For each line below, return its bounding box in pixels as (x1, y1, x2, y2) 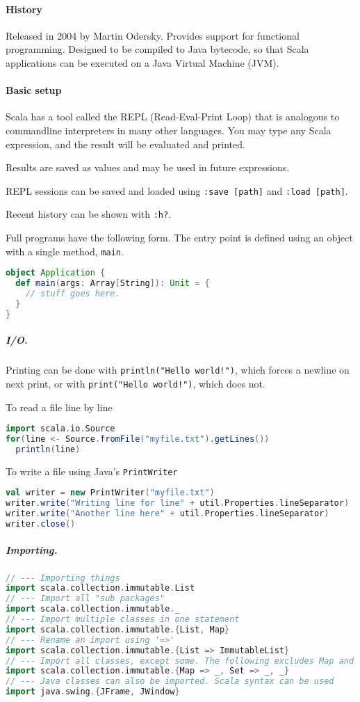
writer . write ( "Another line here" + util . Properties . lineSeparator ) (6, 509, 329, 519)
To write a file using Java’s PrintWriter (6, 463, 178, 478)
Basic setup (6, 83, 62, 97)
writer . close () (6, 519, 76, 529)
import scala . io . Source (6, 424, 115, 434)
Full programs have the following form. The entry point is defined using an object (6, 230, 353, 245)
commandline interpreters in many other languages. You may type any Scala (6, 122, 332, 137)
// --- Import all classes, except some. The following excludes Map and (6, 655, 354, 666)
